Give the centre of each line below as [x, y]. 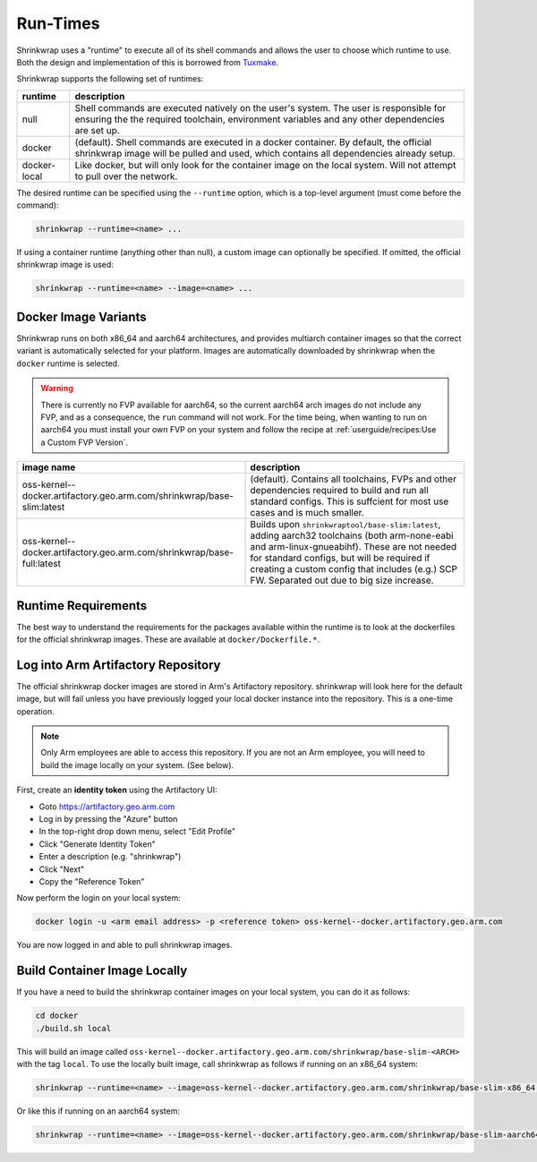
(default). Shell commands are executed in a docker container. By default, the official [253, 141]
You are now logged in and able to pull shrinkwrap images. [124, 945]
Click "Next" [62, 869]
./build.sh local [73, 1028]
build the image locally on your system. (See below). [137, 765]
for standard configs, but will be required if [340, 558]
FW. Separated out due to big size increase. [342, 580]
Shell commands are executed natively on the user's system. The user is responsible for [260, 107]
